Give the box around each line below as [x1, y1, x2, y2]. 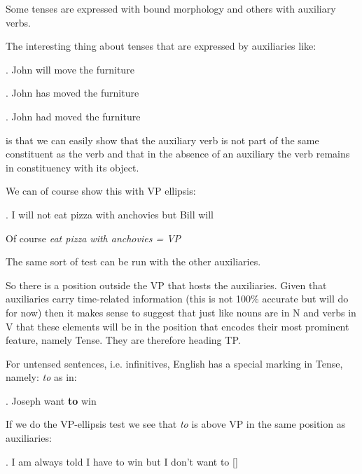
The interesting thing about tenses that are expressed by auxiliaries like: [6, 39, 316, 53]
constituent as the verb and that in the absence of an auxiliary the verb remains [6, 146, 350, 161]
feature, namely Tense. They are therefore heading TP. [6, 333, 241, 347]
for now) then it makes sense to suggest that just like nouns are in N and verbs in [6, 305, 356, 319]
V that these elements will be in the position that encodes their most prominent [6, 319, 349, 333]
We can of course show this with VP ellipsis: [6, 183, 196, 198]
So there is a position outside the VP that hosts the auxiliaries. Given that [6, 277, 327, 292]
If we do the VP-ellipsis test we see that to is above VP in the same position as [6, 417, 346, 431]
